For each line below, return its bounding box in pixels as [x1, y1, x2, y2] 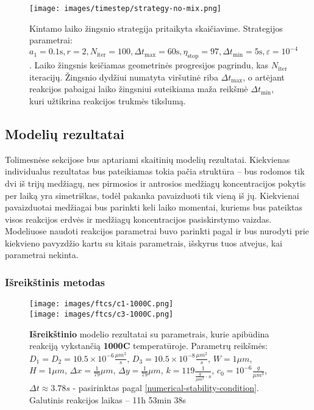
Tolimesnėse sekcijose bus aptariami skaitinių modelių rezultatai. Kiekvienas [5, 153, 290, 165]
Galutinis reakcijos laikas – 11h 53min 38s [29, 393, 187, 406]
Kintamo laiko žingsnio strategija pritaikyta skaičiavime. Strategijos [29, 21, 283, 34]
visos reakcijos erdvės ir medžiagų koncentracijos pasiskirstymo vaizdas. [5, 212, 272, 225]
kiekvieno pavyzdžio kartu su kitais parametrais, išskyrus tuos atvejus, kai [5, 236, 283, 249]
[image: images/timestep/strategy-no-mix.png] [29, 4, 221, 13]
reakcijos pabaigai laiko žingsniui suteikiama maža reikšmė [29, 82, 248, 95]
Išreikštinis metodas [5, 274, 105, 289]
